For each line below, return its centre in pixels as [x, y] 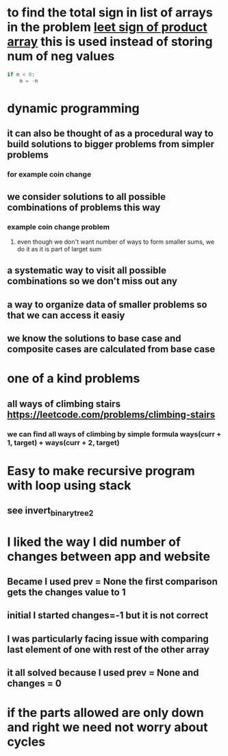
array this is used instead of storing [110, 42]
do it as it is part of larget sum [59, 249]
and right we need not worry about [107, 728]
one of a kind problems [74, 379]
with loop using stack [69, 485]
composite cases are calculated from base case [111, 350]
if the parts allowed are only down [105, 713]
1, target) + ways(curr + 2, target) [63, 442]
